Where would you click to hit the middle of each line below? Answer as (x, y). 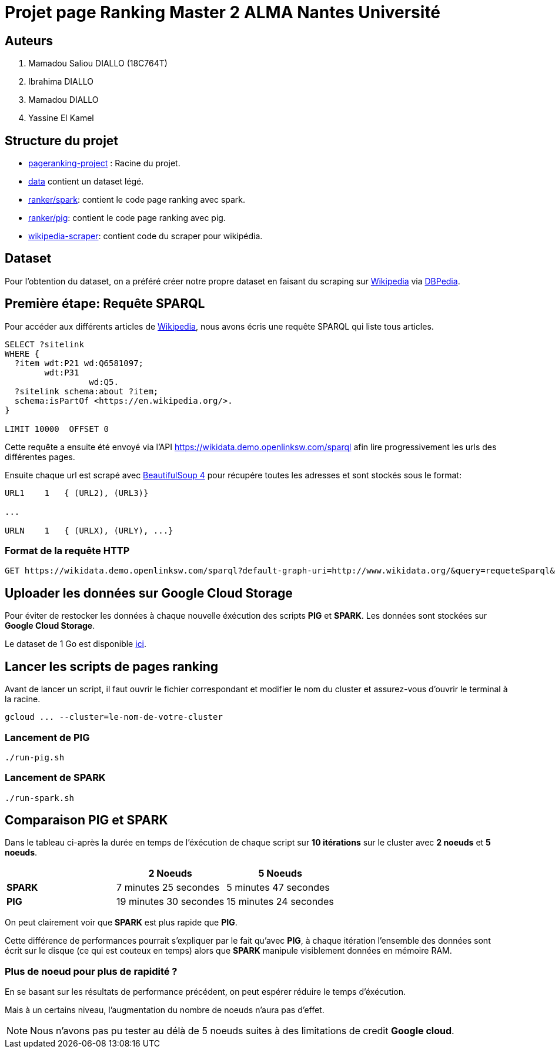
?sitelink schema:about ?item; (86, 391)
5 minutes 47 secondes (278, 888)
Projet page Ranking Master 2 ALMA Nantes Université (223, 12)
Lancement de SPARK (55, 778)
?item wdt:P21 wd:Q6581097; (79, 363)
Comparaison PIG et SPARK (86, 820)
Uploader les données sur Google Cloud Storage (149, 593)
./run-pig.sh (35, 757)
